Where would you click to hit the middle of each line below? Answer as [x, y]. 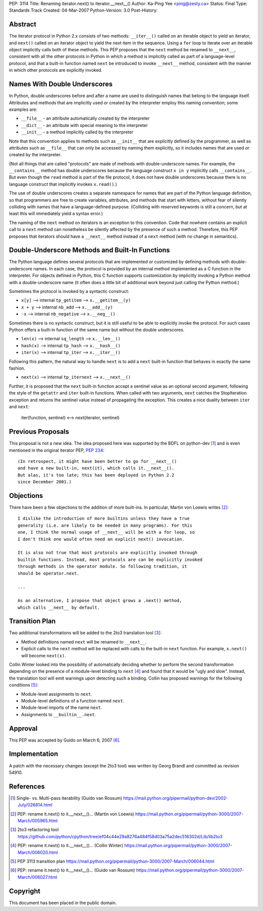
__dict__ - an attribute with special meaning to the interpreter [85, 125]
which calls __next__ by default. [59, 607]
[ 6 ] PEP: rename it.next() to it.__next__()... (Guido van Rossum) [73, 870]
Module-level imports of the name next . [62, 707]
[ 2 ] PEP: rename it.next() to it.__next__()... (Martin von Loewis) [72, 814]
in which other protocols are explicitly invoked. [56, 70]
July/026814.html [35, 805]
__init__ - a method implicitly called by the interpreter [77, 132]
